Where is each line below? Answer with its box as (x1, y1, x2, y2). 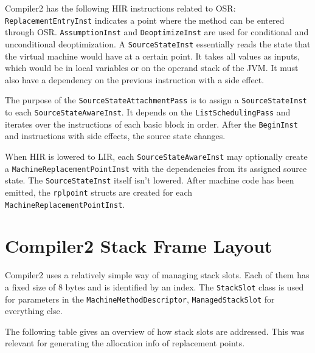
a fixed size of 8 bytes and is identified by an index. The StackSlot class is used (5, 280, 304, 293)
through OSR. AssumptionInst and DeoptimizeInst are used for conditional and (5, 26, 309, 38)
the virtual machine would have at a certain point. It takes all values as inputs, (5, 49, 300, 62)
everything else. (5, 304, 63, 317)
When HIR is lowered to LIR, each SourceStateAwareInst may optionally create (5, 149, 308, 162)
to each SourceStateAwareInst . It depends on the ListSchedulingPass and (5, 106, 291, 118)
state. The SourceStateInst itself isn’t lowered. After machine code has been (5, 174, 294, 187)
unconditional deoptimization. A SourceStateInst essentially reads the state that (5, 37, 311, 50)
